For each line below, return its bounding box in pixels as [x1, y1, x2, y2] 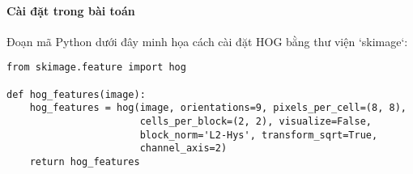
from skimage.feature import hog [6, 62, 186, 74]
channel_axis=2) [139, 142, 228, 155]
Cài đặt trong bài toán [6, 2, 135, 19]
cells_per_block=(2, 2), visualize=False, [139, 116, 373, 128]
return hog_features [29, 155, 140, 168]
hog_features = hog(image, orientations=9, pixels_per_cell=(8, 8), [29, 102, 407, 114]
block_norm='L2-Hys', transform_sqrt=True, [139, 129, 378, 141]
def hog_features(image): [6, 88, 146, 100]
